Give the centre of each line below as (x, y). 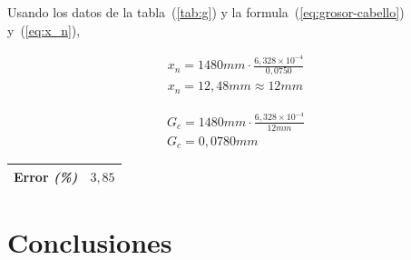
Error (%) (46, 176)
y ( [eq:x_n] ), (44, 30)
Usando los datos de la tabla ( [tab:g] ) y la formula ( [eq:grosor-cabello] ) (206, 12)
